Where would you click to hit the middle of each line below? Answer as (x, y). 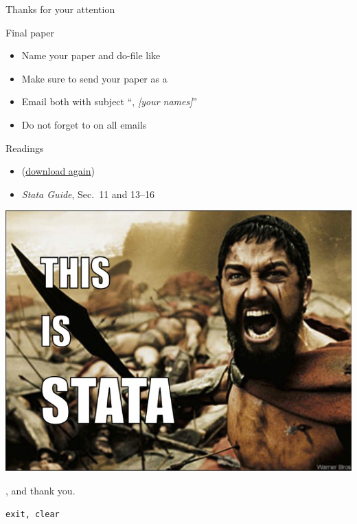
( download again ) (58, 171)
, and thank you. (41, 490)
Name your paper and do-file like (91, 55)
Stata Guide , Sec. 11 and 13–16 (88, 194)
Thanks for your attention (60, 9)
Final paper (30, 32)
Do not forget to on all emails (84, 124)
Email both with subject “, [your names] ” (110, 101)
